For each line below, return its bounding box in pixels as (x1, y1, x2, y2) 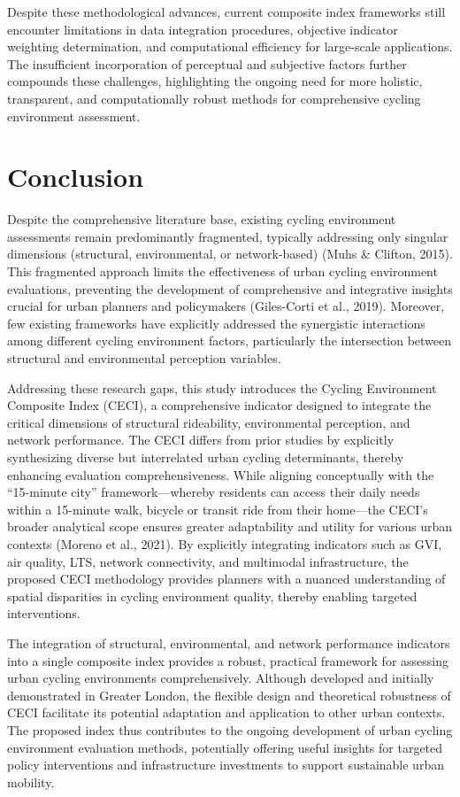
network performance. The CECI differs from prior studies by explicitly (7, 430, 395, 449)
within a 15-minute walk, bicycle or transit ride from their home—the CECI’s (7, 499, 428, 518)
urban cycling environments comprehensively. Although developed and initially (7, 669, 434, 687)
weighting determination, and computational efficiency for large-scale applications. (7, 37, 453, 56)
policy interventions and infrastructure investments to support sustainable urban (7, 755, 444, 774)
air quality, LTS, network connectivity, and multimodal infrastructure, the (7, 552, 409, 570)
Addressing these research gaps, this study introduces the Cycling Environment (7, 378, 437, 397)
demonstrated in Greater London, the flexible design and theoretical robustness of (7, 685, 451, 704)
